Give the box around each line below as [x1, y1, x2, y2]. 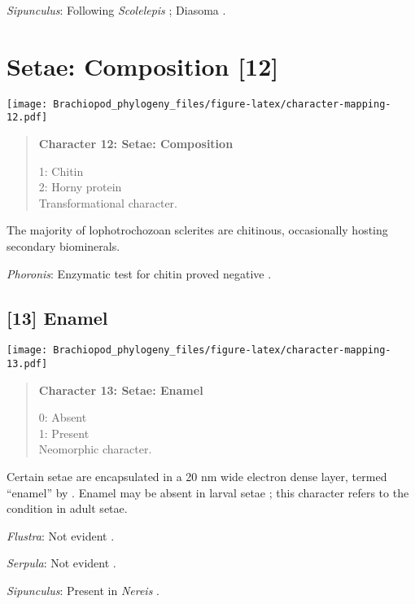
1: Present [38, 424, 90, 441]
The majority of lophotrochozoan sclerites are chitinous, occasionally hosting [7, 221, 388, 239]
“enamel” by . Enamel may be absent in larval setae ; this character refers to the [7, 484, 409, 501]
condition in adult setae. [7, 500, 128, 517]
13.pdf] [7, 358, 48, 370]
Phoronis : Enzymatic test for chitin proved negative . [7, 265, 272, 282]
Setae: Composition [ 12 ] [7, 49, 279, 82]
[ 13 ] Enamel [7, 304, 108, 330]
